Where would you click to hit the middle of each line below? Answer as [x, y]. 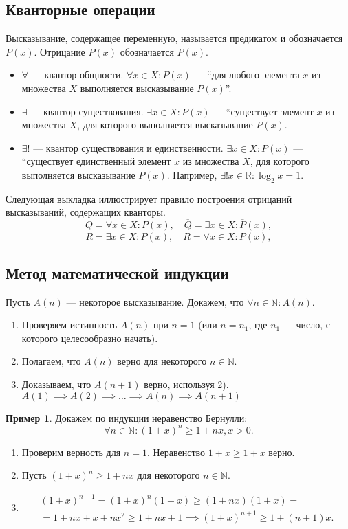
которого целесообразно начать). [90, 338]
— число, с [307, 325]
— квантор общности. [77, 75]
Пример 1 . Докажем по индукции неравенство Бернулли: [127, 417]
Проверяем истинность [69, 325]
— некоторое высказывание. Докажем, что [155, 301]
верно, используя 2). [186, 384]
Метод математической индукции [117, 272]
